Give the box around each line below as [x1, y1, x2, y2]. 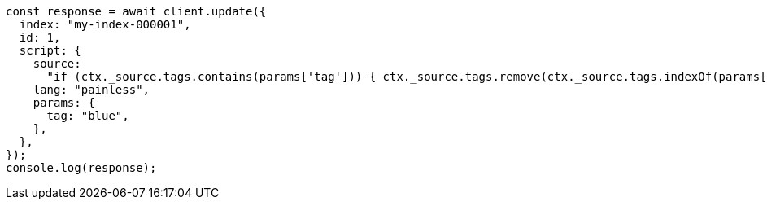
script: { [19, 44, 81, 57]
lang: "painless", [33, 83, 150, 96]
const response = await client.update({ [6, 5, 267, 18]
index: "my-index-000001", [19, 18, 191, 31]
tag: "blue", [46, 109, 129, 122]
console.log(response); [6, 161, 157, 174]
